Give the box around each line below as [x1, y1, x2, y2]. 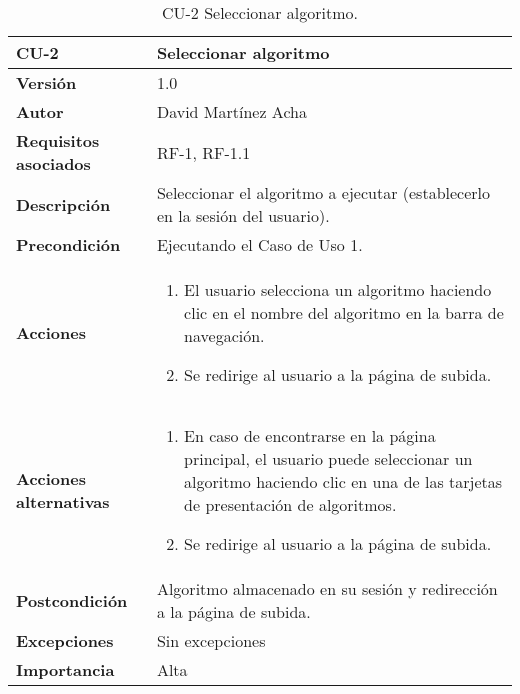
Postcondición [16, 588, 128, 612]
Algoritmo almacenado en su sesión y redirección [156, 577, 498, 600]
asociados [16, 152, 91, 175]
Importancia [16, 658, 115, 681]
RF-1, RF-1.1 [156, 140, 251, 164]
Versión [16, 71, 77, 94]
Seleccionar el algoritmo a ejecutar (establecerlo [156, 181, 491, 204]
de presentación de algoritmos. [184, 493, 397, 516]
